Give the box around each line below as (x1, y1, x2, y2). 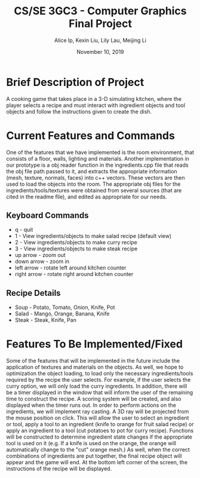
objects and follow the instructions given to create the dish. (6, 108, 152, 115)
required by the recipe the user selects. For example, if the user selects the (6, 376, 191, 384)
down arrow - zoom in (14, 258, 70, 265)
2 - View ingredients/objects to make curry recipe (14, 239, 137, 246)
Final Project (68, 17, 133, 30)
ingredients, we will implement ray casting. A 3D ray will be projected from (6, 408, 189, 415)
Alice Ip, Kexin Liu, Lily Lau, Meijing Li (54, 36, 147, 44)
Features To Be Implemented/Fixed (6, 338, 183, 351)
